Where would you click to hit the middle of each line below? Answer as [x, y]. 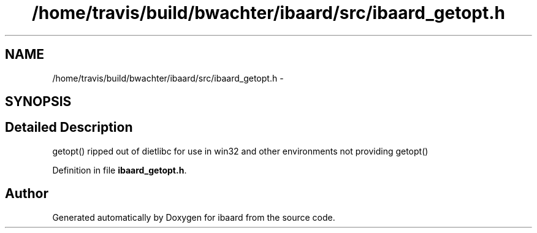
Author [27, 194]
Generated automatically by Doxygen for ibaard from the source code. [194, 217]
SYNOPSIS [38, 102]
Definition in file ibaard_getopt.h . [120, 170]
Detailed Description [69, 128]
